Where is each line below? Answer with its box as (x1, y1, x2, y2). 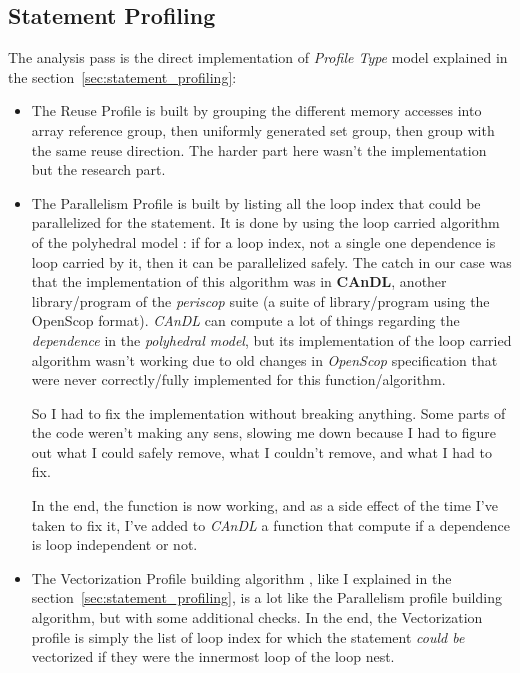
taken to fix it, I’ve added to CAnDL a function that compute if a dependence (31, 514, 511, 535)
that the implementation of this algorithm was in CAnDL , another (31, 271, 447, 292)
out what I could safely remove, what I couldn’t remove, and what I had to (31, 441, 492, 462)
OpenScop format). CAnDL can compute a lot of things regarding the (31, 310, 460, 331)
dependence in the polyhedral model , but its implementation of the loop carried (31, 329, 512, 350)
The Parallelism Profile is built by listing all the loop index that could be (31, 192, 481, 213)
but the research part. (31, 159, 166, 180)
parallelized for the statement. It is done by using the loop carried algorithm (31, 212, 500, 233)
